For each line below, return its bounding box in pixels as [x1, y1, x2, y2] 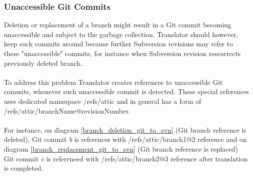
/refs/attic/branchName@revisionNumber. [4, 105, 130, 116]
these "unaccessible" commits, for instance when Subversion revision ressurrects [4, 48, 241, 58]
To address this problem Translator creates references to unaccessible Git [4, 77, 223, 87]
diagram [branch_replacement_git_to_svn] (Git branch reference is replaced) [4, 143, 238, 154]
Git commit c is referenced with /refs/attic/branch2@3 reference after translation [4, 153, 248, 163]
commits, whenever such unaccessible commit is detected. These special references [4, 86, 249, 97]
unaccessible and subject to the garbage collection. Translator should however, [4, 29, 238, 39]
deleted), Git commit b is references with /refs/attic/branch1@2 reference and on [4, 134, 247, 144]
